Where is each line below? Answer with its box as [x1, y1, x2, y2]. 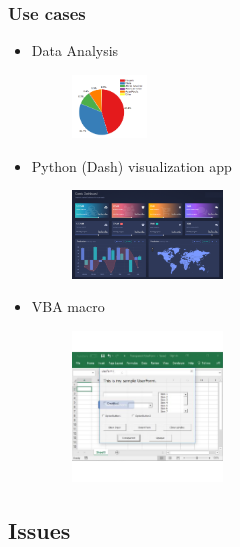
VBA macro [31, 296, 105, 317]
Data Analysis [31, 40, 119, 61]
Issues [8, 514, 71, 545]
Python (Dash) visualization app [31, 155, 232, 176]
